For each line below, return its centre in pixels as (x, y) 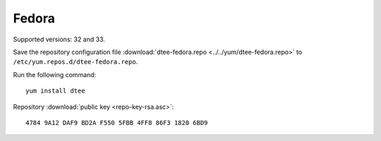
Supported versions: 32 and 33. (59, 39)
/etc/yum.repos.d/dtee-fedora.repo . (75, 62)
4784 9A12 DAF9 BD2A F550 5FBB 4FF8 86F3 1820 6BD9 (117, 122)
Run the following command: (55, 74)
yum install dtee (55, 91)
